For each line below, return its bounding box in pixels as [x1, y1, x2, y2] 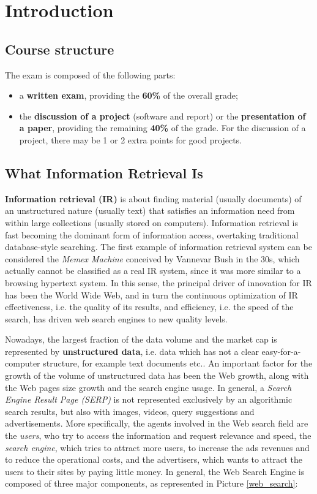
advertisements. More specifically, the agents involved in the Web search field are [5, 417, 308, 430]
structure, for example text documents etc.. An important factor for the [43, 357, 313, 370]
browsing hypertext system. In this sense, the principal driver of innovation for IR [5, 276, 312, 289]
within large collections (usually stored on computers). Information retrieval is [5, 216, 298, 229]
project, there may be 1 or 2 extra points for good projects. [19, 133, 242, 146]
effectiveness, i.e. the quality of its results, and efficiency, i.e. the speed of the [5, 300, 294, 313]
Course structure [5, 39, 114, 58]
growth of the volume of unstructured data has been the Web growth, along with [5, 369, 309, 382]
